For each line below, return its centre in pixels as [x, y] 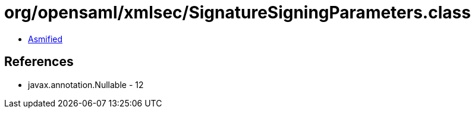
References [39, 62]
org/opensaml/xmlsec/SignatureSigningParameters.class [237, 12]
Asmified [45, 39]
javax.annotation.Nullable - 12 [86, 84]
